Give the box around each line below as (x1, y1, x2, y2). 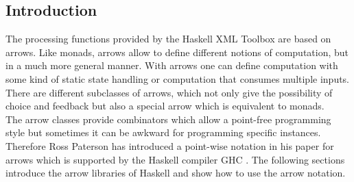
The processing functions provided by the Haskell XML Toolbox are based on (5, 31, 331, 46)
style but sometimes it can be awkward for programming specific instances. (5, 125, 321, 140)
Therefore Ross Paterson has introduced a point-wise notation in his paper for (5, 138, 334, 153)
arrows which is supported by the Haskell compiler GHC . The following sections (5, 152, 345, 166)
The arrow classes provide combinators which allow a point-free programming (5, 112, 331, 126)
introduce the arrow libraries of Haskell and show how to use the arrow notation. (5, 166, 346, 180)
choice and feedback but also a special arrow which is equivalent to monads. (5, 99, 324, 113)
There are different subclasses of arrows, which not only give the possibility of (5, 85, 333, 99)
